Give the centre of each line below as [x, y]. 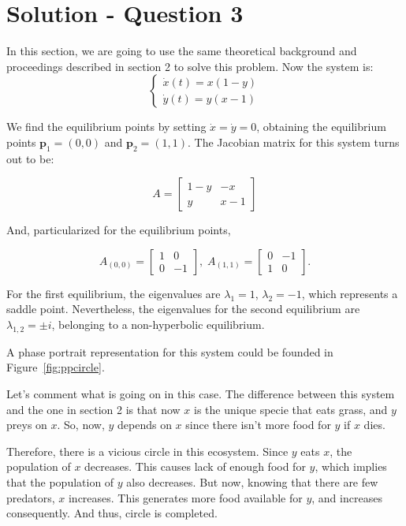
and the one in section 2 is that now [93, 409]
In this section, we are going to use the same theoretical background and [182, 51]
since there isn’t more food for [258, 425]
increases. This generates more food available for [185, 497]
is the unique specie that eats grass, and [291, 409]
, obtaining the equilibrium [321, 127]
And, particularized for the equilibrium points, [119, 230]
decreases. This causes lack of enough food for [195, 466]
